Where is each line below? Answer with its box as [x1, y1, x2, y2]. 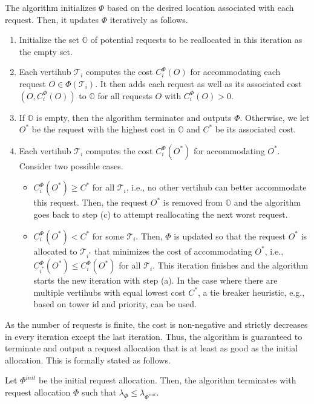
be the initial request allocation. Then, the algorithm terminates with [39, 374, 296, 386]
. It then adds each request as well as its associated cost [95, 77, 302, 90]
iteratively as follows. [110, 13, 188, 25]
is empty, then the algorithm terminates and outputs [36, 111, 232, 123]
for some [92, 229, 124, 242]
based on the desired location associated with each [106, 1, 294, 13]
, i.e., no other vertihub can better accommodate [126, 181, 307, 194]
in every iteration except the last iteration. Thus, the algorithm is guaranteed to [5, 330, 303, 342]
